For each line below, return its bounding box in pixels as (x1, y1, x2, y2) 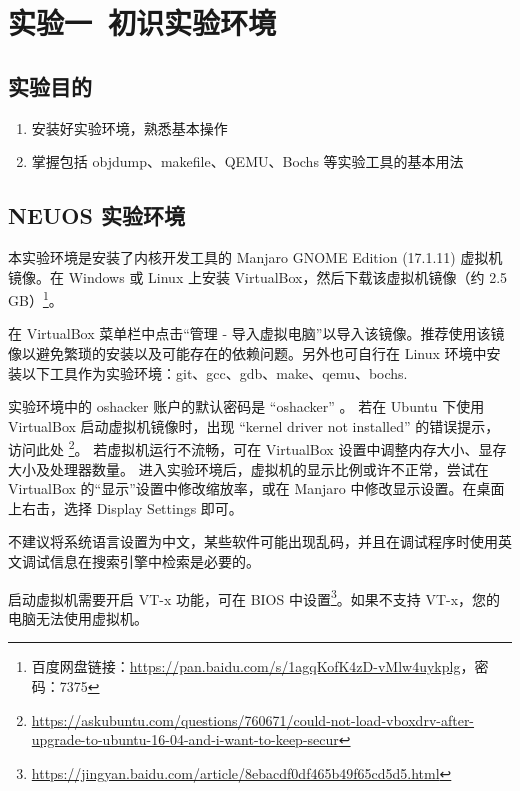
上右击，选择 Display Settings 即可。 (8, 497, 243, 518)
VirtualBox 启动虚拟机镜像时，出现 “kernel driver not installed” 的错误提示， (8, 415, 500, 436)
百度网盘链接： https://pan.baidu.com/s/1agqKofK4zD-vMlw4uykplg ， (31, 656, 475, 677)
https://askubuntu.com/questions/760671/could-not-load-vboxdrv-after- (31, 709, 475, 730)
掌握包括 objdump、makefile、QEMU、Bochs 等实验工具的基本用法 (31, 151, 464, 172)
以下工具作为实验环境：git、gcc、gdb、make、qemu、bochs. (21, 362, 408, 383)
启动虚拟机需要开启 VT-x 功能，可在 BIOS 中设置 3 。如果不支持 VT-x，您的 (8, 585, 501, 609)
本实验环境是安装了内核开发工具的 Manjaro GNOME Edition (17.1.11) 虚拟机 (8, 246, 503, 267)
